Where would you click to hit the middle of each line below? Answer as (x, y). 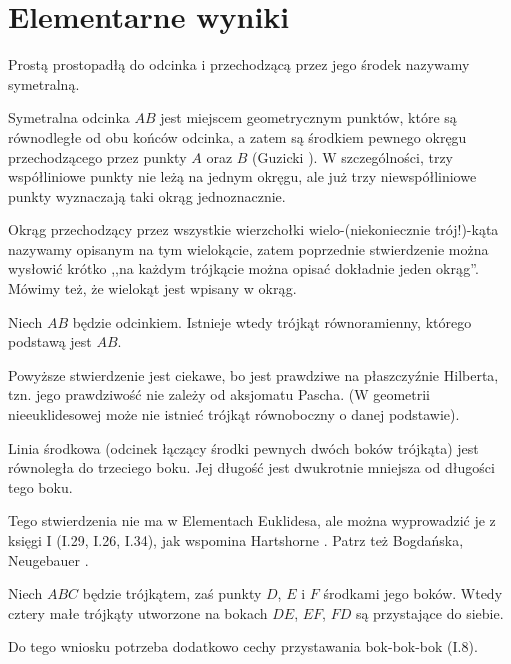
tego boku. (40, 486)
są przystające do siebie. (429, 612)
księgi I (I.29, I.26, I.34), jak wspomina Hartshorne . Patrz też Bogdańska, (236, 540)
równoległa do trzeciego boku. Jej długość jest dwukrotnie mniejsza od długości (251, 467)
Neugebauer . (48, 559)
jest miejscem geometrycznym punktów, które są (308, 117)
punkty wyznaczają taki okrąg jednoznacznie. (147, 195)
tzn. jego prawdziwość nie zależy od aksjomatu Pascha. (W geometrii (219, 394)
